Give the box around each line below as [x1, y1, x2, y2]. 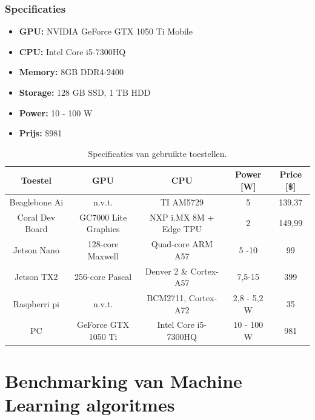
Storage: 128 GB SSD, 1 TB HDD [19, 86, 151, 98]
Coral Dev [17, 210, 56, 223]
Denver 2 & [145, 264, 188, 277]
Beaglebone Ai [9, 195, 64, 208]
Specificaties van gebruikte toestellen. [88, 147, 227, 159]
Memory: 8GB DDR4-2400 [19, 65, 124, 78]
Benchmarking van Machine [5, 368, 242, 393]
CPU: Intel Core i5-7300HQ [19, 45, 126, 58]
